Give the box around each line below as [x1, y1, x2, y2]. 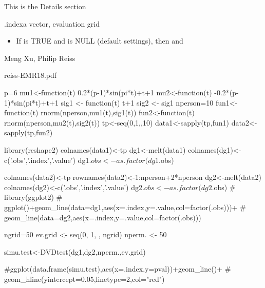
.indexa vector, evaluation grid [4, 18, 100, 29]
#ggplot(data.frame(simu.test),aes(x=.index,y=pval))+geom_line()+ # [4, 263, 231, 274]
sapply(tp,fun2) [4, 127, 53, 138]
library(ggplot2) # [4, 192, 63, 202]
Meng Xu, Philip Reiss [4, 52, 75, 63]
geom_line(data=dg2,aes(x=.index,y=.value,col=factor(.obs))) [4, 212, 201, 222]
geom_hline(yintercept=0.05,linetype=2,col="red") [4, 273, 165, 284]
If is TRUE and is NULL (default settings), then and [16, 35, 183, 46]
